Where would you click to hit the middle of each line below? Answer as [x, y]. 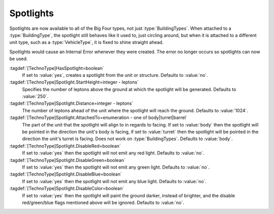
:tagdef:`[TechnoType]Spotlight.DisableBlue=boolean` [65, 174]
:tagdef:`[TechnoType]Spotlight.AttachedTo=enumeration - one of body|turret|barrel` [98, 118]
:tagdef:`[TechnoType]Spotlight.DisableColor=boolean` [67, 188]
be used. [19, 59]
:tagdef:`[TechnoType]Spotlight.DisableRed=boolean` [65, 146]
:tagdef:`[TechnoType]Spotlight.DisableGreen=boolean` [67, 160]
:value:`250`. [35, 97]
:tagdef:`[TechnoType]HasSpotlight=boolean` [57, 68]
